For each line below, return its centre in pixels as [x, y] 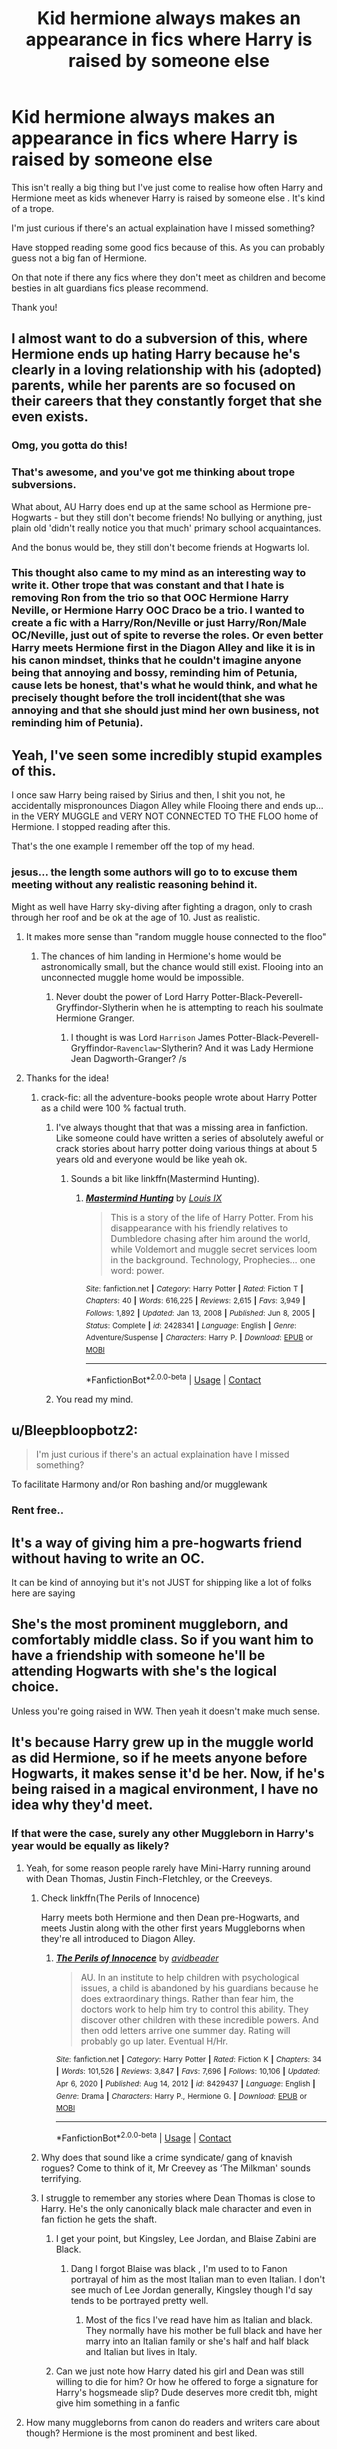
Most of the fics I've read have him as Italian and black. [199, 2319]
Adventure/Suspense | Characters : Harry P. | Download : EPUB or [199, 1338]
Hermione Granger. [95, 1018]
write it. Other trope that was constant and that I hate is [148, 585]
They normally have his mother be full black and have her [204, 2330]
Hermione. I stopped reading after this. [91, 827]
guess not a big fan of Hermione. [79, 258]
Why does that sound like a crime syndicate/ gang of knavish [166, 2157]
